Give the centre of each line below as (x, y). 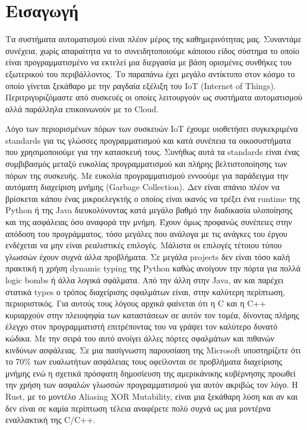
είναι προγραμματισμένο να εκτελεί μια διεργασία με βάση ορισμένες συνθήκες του (148, 62)
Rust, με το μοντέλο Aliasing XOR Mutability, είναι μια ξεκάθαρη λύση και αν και (152, 396)
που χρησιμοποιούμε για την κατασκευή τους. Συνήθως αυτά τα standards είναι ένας (153, 152)
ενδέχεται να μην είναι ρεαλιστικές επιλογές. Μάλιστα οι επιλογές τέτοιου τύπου (144, 245)
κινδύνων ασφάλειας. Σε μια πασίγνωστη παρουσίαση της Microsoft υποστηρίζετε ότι (153, 350)
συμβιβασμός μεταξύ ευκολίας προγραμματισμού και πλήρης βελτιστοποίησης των (146, 164)
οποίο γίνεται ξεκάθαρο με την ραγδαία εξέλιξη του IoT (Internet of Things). (141, 85)
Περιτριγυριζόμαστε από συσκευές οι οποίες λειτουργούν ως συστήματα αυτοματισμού (154, 97)
